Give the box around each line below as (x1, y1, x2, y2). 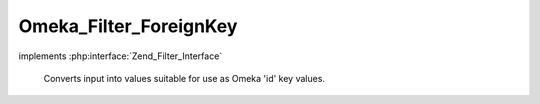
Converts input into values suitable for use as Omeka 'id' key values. (43, 72, 325, 84)
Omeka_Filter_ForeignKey (18, 15, 238, 37)
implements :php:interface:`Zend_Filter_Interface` (18, 50, 223, 62)
